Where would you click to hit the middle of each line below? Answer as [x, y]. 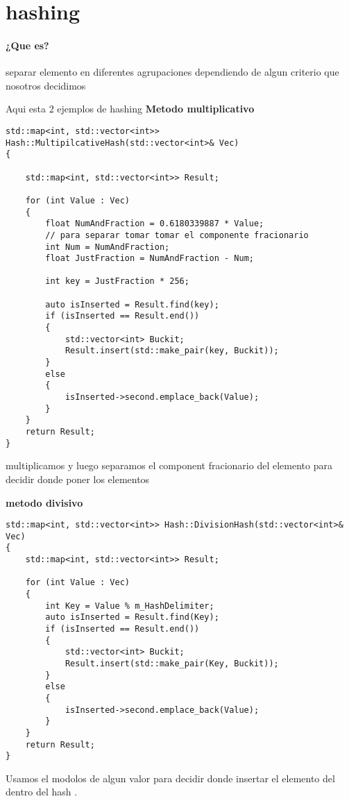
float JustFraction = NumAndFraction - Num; [150, 259]
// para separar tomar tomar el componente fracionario [177, 235]
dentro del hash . [42, 792]
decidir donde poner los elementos [78, 479]
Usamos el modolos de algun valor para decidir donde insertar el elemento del [170, 778]
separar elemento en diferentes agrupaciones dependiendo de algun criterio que [172, 72]
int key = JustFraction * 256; [117, 281]
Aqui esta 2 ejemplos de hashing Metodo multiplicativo [130, 109]
